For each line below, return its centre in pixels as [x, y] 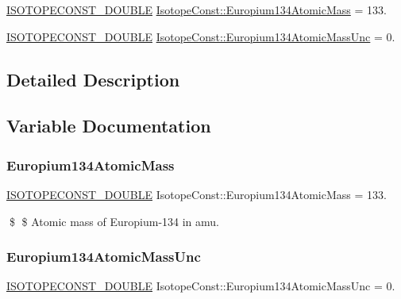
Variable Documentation [109, 126]
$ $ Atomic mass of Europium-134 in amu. [114, 221]
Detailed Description [93, 79]
